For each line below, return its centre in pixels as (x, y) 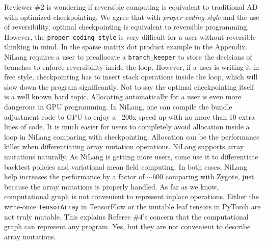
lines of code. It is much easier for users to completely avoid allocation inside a (127, 127)
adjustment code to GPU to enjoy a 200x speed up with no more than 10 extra (130, 116)
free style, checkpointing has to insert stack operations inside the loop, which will (131, 77)
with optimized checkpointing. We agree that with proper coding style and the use (132, 17)
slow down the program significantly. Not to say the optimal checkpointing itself (129, 86)
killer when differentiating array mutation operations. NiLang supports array (124, 146)
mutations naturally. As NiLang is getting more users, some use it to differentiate (131, 157)
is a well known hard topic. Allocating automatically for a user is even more (123, 97)
